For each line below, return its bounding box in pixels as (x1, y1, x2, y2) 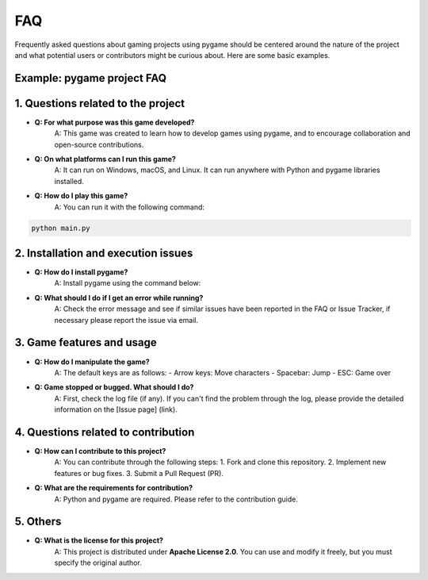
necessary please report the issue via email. (54, 315, 198, 325)
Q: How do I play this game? (34, 191, 128, 201)
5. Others (14, 515, 62, 528)
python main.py (31, 223, 90, 232)
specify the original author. (54, 558, 142, 567)
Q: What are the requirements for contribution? (34, 483, 193, 493)
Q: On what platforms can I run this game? (34, 155, 176, 164)
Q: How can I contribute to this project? (34, 447, 166, 456)
